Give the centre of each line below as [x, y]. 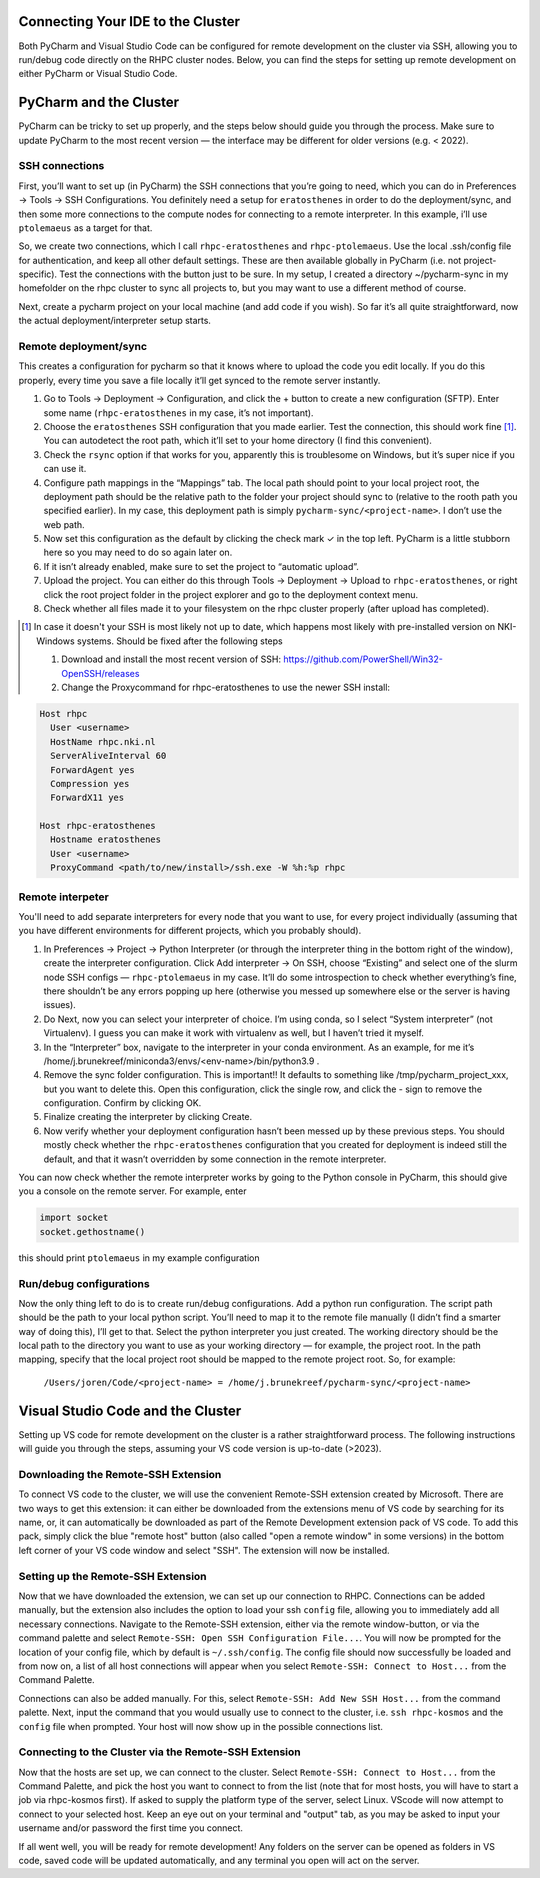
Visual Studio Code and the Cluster [130, 1410]
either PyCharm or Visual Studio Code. [98, 74]
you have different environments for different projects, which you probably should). [190, 931]
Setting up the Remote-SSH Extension [112, 1576]
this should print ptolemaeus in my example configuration [139, 1257]
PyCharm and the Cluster [99, 102]
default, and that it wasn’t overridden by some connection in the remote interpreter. [215, 1159]
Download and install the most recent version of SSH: [171, 659]
